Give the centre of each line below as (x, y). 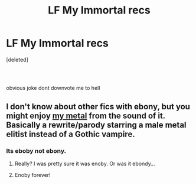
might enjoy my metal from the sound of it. (86, 116)
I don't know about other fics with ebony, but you (98, 106)
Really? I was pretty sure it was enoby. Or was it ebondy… (85, 164)
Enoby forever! (33, 175)
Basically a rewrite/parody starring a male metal (97, 125)
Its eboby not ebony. (36, 150)
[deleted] (17, 59)
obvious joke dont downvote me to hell (53, 88)
